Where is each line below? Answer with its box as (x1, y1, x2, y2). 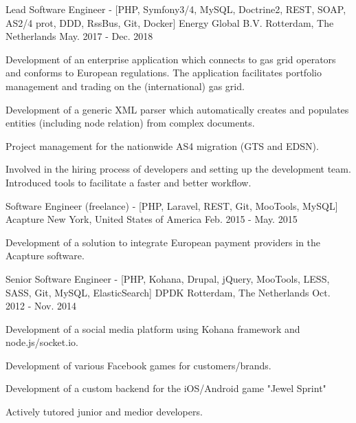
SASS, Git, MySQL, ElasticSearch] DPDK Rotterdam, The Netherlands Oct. (5, 285, 331, 299)
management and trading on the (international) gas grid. (5, 78, 245, 93)
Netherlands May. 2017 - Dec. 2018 (5, 29, 153, 43)
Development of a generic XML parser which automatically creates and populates (5, 102, 349, 116)
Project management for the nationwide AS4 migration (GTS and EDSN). (5, 138, 319, 153)
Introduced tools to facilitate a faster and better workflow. (5, 175, 252, 189)
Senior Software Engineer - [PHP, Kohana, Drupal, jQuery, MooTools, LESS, (5, 271, 330, 285)
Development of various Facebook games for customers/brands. (5, 358, 271, 372)
